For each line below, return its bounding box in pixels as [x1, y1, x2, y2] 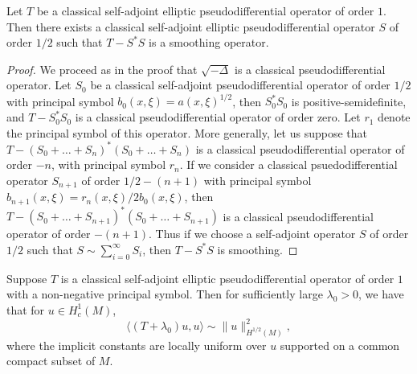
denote [378, 109, 411, 125]
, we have [358, 286, 404, 302]
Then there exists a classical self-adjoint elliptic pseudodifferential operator [6, 18, 375, 35]
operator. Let [6, 76, 72, 93]
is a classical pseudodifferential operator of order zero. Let [75, 109, 361, 125]
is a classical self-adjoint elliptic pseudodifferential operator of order [60, 269, 395, 286]
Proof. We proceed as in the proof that [6, 60, 198, 77]
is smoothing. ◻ [217, 240, 298, 257]
